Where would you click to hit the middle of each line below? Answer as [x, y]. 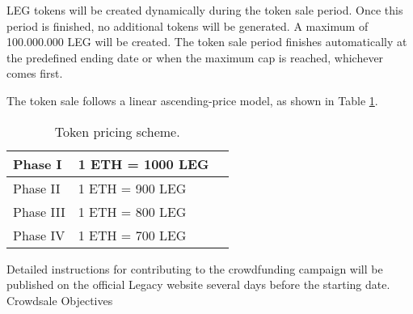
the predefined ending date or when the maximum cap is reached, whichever [195, 57]
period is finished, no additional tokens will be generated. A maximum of [188, 25]
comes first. [35, 73]
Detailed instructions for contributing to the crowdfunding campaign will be [195, 268]
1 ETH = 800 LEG [132, 211]
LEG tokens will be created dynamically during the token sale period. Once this [205, 10]
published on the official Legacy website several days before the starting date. [198, 284]
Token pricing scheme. [117, 131]
